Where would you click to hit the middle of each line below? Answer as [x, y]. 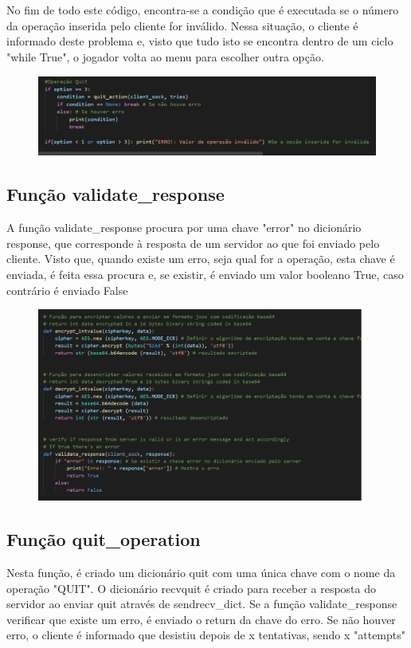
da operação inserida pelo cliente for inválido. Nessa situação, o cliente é [182, 25]
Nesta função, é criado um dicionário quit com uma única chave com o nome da [201, 572]
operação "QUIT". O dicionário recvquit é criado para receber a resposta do [191, 588]
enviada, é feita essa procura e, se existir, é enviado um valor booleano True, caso [205, 274]
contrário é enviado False [67, 290]
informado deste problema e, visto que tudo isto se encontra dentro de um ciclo [200, 41]
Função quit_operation [104, 539]
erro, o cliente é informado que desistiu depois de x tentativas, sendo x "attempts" [206, 635]
